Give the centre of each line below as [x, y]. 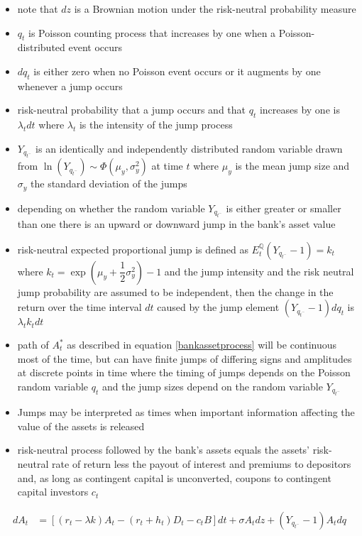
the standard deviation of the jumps [109, 184]
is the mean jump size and [292, 166]
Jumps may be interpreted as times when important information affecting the [186, 412]
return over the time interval [79, 307]
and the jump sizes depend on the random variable [212, 386]
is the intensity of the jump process [156, 125]
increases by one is [300, 110]
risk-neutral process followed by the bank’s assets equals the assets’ [163, 450]
